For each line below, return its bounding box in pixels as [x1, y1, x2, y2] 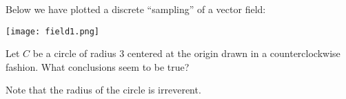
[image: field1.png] [6, 26, 100, 36]
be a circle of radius [32, 46, 116, 60]
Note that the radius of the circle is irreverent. [6, 82, 201, 97]
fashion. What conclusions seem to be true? [6, 59, 190, 74]
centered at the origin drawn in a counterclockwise [127, 46, 340, 60]
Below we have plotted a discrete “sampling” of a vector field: [6, 2, 266, 16]
